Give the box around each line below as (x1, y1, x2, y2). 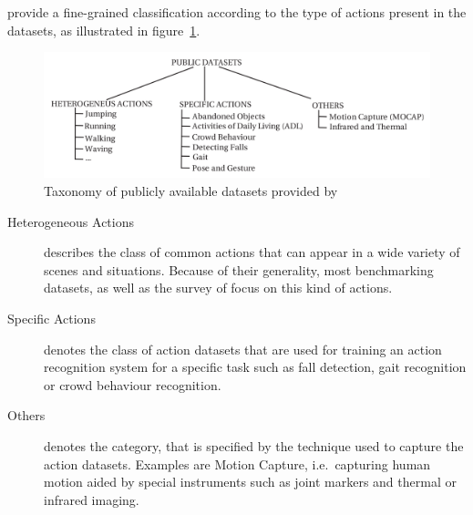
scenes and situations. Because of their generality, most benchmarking (44, 260, 434, 279)
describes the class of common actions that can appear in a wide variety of (44, 242, 460, 262)
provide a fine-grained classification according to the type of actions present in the (7, 3, 467, 21)
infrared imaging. (44, 489, 139, 509)
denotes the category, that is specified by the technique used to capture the (44, 437, 464, 456)
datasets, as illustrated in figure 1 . (7, 20, 201, 39)
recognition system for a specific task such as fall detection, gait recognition (44, 357, 467, 376)
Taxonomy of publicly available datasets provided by (44, 181, 338, 201)
